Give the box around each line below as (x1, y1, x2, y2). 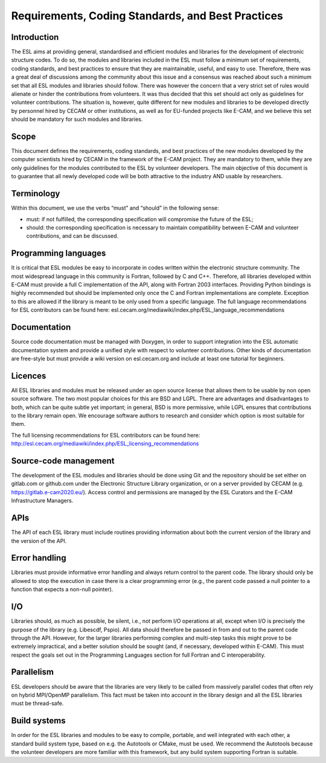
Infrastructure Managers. (11, 497, 74, 504)
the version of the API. (11, 537, 67, 544)
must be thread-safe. (11, 700, 64, 707)
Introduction (11, 32, 59, 42)
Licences (11, 370, 46, 381)
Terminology (11, 188, 60, 199)
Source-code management (11, 456, 115, 466)
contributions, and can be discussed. (26, 233, 119, 240)
